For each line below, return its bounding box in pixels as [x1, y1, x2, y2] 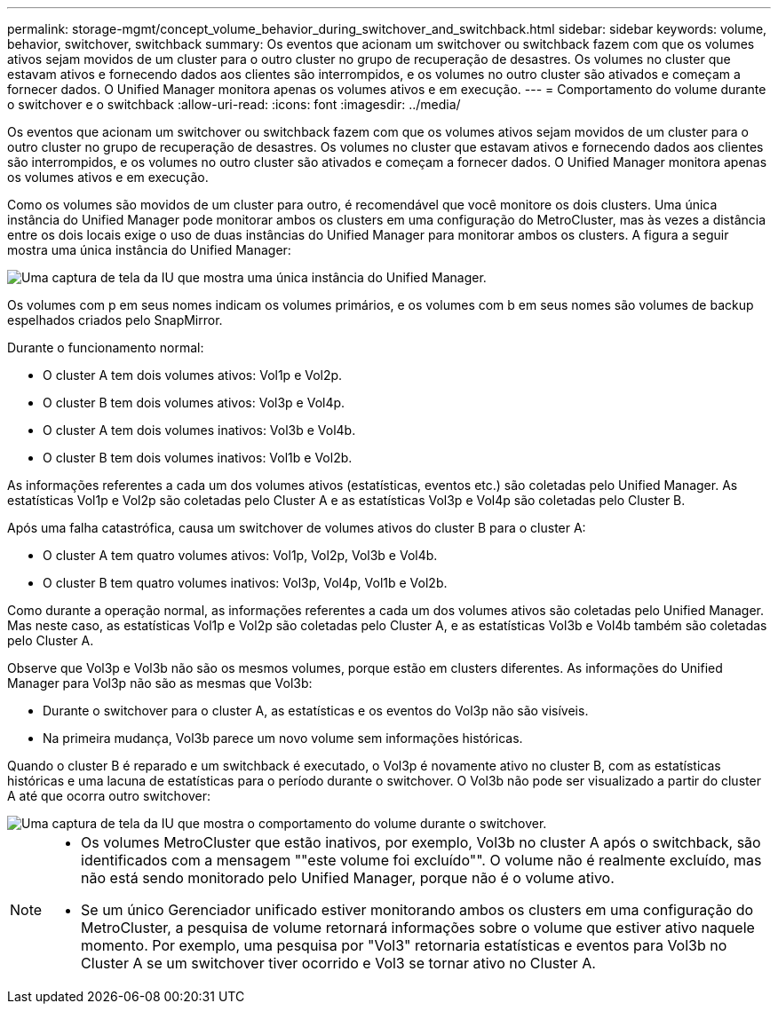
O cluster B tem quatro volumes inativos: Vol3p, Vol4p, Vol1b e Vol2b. [43, 575, 448, 590]
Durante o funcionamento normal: [7, 340, 204, 355]
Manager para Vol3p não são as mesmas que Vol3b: [7, 675, 313, 691]
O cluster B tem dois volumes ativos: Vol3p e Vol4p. [43, 395, 345, 410]
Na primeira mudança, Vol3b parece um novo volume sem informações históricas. [43, 731, 523, 746]
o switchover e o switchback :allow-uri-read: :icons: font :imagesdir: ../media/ [7, 97, 461, 112]
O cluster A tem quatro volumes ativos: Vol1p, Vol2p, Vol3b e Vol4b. [43, 548, 438, 563]
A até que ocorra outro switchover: [7, 788, 211, 803]
